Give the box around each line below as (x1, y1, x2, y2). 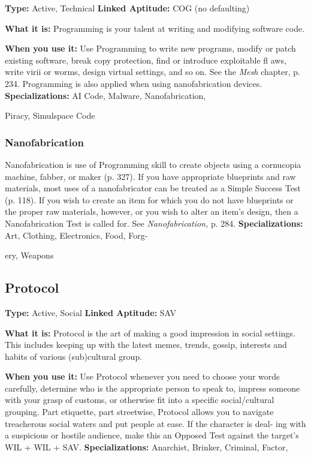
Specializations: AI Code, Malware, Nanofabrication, (5, 89, 206, 101)
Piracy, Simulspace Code (5, 109, 95, 122)
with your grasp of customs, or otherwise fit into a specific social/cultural (5, 393, 274, 406)
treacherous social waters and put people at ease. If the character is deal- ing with (5, 417, 306, 429)
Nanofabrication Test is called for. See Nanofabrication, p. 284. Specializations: (5, 217, 303, 229)
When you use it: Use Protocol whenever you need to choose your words (5, 370, 280, 383)
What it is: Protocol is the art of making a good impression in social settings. (5, 326, 295, 339)
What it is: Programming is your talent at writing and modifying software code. (5, 22, 305, 34)
